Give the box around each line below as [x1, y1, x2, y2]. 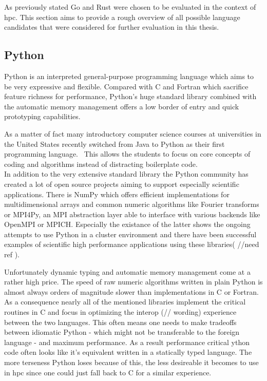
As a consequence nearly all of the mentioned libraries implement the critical [4, 296, 246, 307]
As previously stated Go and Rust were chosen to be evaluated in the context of [4, 2, 256, 12]
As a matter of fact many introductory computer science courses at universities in [4, 128, 261, 139]
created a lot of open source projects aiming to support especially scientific [4, 178, 239, 189]
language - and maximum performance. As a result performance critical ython [4, 336, 250, 347]
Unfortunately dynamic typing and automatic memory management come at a [4, 266, 251, 277]
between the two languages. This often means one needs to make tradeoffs [4, 316, 237, 327]
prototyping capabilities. [4, 111, 81, 122]
